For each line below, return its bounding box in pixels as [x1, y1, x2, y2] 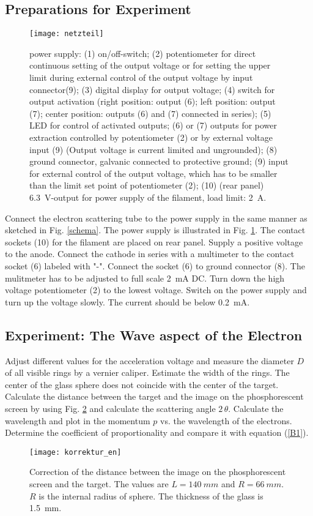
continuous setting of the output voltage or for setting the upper [29, 59, 271, 72]
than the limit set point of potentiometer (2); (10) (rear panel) [29, 179, 264, 192]
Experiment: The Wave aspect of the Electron [5, 325, 303, 344]
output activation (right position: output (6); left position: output [29, 95, 276, 108]
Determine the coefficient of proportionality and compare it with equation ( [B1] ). [5, 426, 309, 439]
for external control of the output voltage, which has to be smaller [29, 166, 278, 179]
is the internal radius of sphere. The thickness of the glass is [39, 489, 263, 502]
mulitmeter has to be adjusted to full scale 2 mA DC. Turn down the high [5, 271, 285, 284]
